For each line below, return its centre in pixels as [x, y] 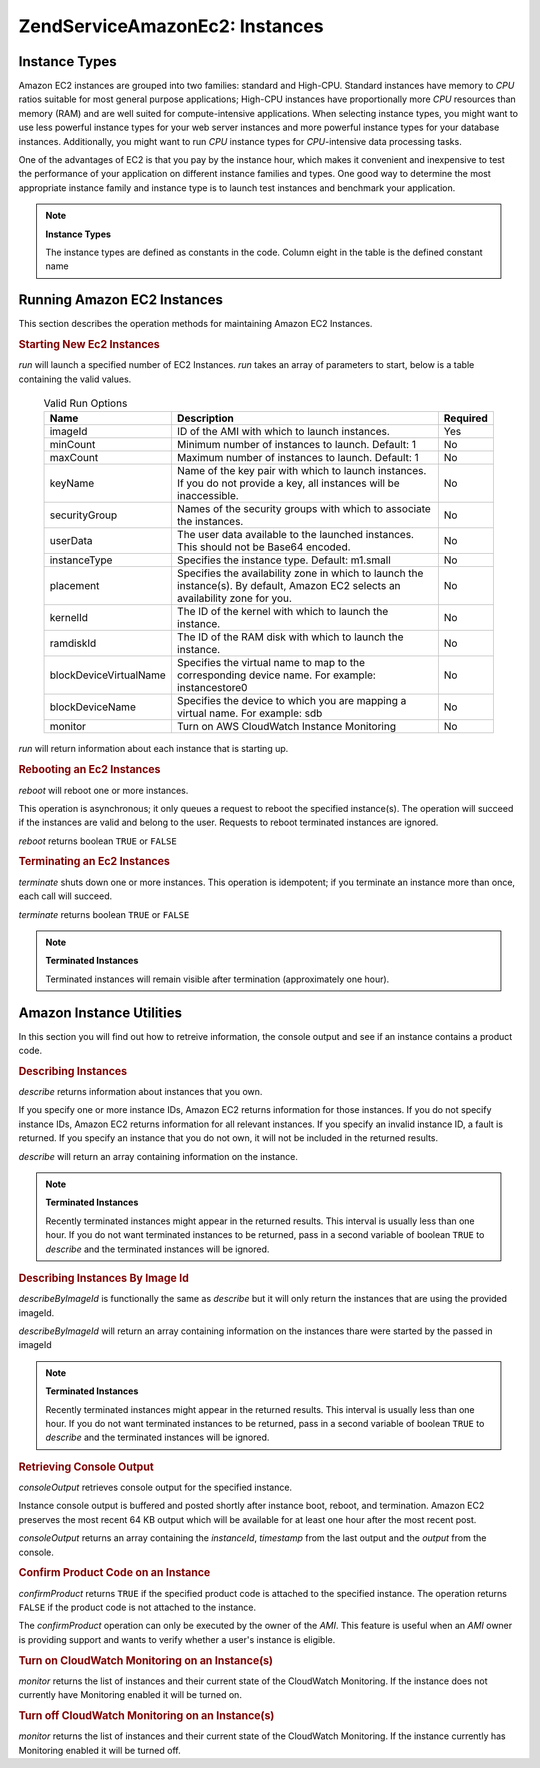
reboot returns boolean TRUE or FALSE [97, 841]
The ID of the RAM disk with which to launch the [290, 637]
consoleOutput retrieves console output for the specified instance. [155, 1487]
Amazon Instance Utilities [100, 1012]
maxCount [74, 458]
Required [466, 418]
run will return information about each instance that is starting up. [153, 749]
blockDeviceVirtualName [108, 675]
